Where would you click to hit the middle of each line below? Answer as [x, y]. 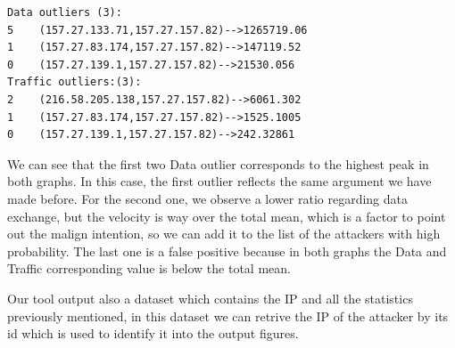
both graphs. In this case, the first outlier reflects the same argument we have [219, 181]
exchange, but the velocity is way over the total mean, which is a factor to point [227, 216]
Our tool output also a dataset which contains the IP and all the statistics [210, 298]
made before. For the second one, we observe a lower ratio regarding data [207, 198]
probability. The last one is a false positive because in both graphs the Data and [227, 251]
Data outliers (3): [65, 12]
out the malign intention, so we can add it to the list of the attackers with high [224, 234]
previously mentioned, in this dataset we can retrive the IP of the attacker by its [228, 316]
